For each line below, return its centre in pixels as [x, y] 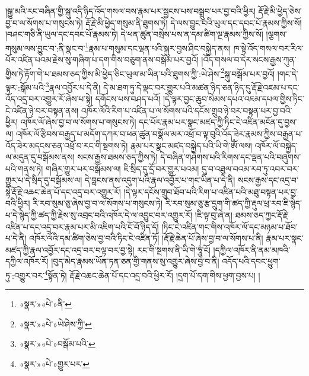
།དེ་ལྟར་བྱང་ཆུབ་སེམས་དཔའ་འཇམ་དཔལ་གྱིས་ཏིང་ [233, 99]
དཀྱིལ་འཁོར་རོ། [27, 261]
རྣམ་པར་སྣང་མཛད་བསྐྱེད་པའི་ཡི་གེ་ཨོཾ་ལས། [191, 145]
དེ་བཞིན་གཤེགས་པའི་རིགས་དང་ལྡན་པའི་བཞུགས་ [231, 157]
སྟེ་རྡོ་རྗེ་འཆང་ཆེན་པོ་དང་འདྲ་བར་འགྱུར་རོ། [63, 191]
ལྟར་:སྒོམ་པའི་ [26, 87]
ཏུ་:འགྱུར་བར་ [25, 275]
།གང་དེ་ [288, 73]
